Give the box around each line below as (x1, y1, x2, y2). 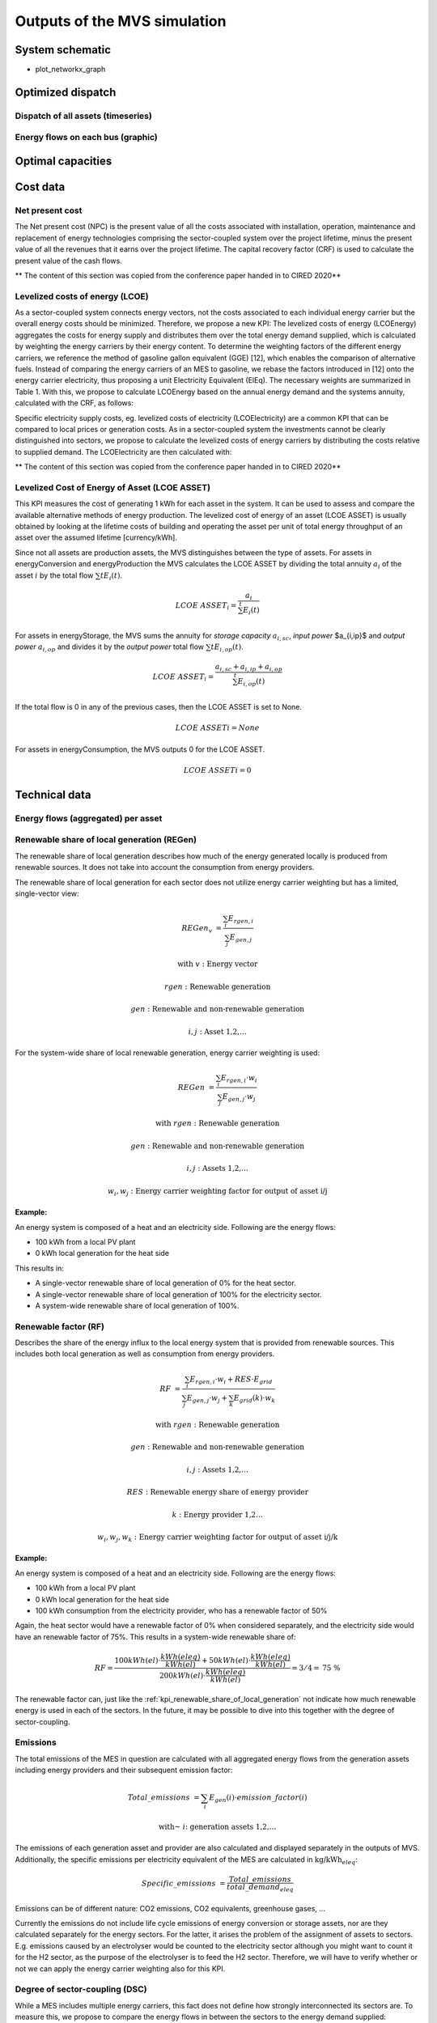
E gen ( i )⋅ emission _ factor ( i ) (209, 1793, 308, 1805)
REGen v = (181, 923, 223, 935)
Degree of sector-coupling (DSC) (15, 1983, 147, 1995)
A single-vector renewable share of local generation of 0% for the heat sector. (35, 1279, 297, 1288)
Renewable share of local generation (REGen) (15, 834, 197, 846)
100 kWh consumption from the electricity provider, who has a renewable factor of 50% (35, 1606, 328, 1616)
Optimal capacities (15, 155, 112, 168)
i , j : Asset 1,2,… (188, 1027, 247, 1036)
